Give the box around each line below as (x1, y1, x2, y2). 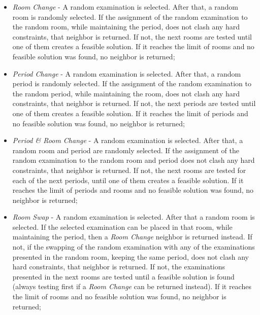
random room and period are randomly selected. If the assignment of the (12, 145, 239, 155)
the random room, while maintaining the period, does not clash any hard (12, 21, 240, 32)
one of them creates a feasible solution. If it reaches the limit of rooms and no (12, 41, 254, 52)
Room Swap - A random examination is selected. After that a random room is (12, 212, 255, 222)
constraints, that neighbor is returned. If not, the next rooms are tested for (12, 164, 246, 175)
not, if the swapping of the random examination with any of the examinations (12, 241, 255, 252)
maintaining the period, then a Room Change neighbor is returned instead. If (12, 231, 252, 242)
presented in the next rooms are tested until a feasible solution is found (12, 271, 235, 282)
